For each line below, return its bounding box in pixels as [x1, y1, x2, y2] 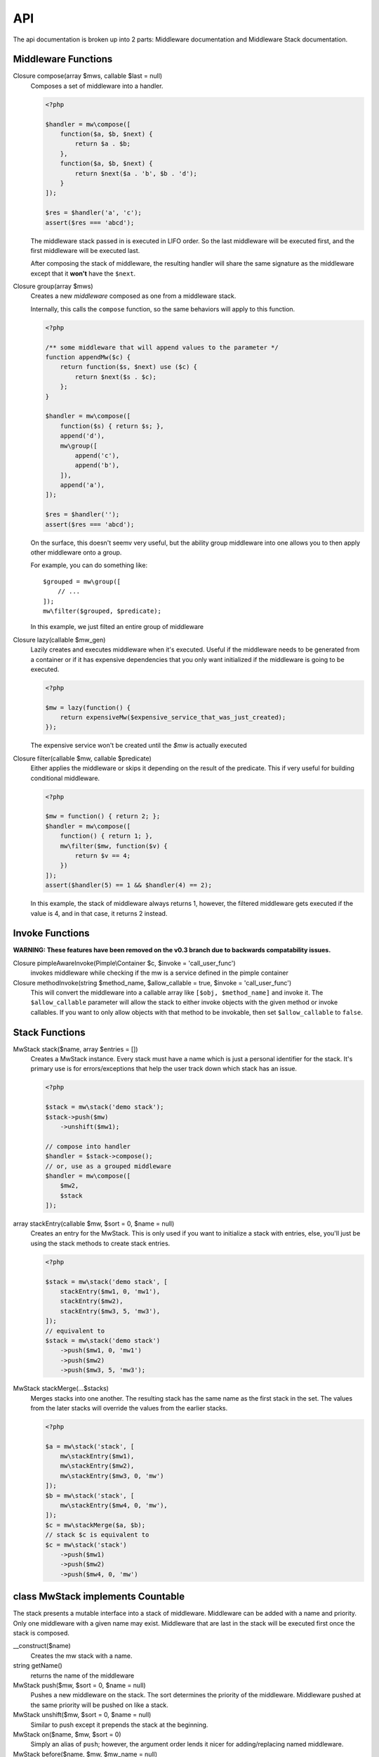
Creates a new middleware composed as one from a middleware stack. [30, 292, 237, 300]
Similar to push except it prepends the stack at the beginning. [30, 1720, 208, 1729]
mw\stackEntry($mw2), [60, 1462, 135, 1470]
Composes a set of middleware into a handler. [30, 82, 164, 90]
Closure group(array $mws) [13, 282, 94, 291]
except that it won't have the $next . [30, 269, 136, 278]
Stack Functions [13, 1026, 86, 1038]
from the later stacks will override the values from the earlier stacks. [30, 1403, 228, 1412]
